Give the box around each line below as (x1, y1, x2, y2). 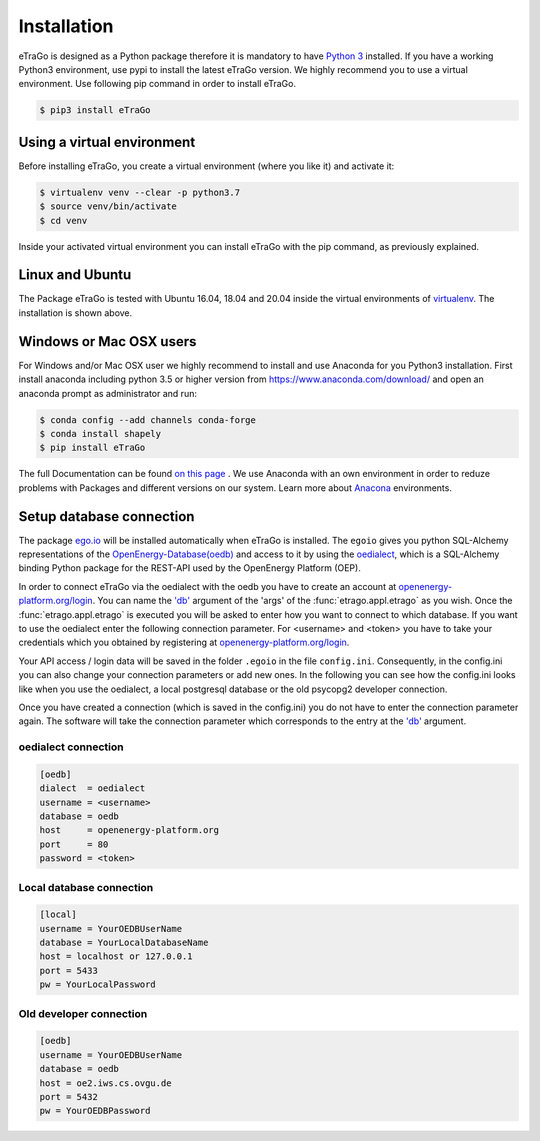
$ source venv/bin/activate (39, 201, 177, 212)
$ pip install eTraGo (39, 442, 146, 454)
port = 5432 (39, 1091, 99, 1102)
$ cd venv (39, 215, 88, 226)
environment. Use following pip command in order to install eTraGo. (18, 78, 297, 90)
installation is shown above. (18, 306, 133, 319)
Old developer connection (18, 1006, 148, 1020)
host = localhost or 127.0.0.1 (39, 951, 194, 962)
